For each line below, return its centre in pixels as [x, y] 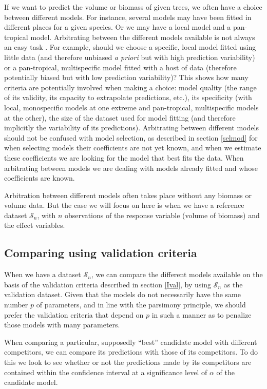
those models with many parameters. [62, 325]
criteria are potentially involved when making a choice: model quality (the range [130, 87]
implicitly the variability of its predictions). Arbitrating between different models [131, 128]
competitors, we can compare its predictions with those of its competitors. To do [131, 352]
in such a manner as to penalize [202, 314]
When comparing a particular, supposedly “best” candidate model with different [131, 342]
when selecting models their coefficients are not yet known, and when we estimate [133, 148]
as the [233, 284]
